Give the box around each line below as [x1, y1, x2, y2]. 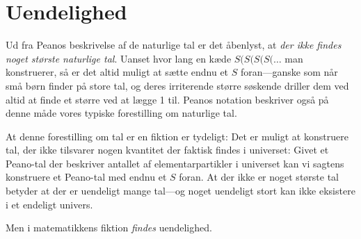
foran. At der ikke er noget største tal [179, 170, 339, 184]
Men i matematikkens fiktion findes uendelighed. [6, 220, 212, 235]
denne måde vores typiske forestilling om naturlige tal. [6, 106, 237, 120]
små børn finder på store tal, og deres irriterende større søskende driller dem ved [6, 78, 349, 92]
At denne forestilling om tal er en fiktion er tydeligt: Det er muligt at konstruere [6, 129, 348, 143]
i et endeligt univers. [6, 197, 93, 211]
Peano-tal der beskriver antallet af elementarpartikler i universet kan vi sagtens [6, 156, 344, 170]
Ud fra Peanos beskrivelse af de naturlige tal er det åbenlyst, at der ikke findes [6, 38, 342, 52]
